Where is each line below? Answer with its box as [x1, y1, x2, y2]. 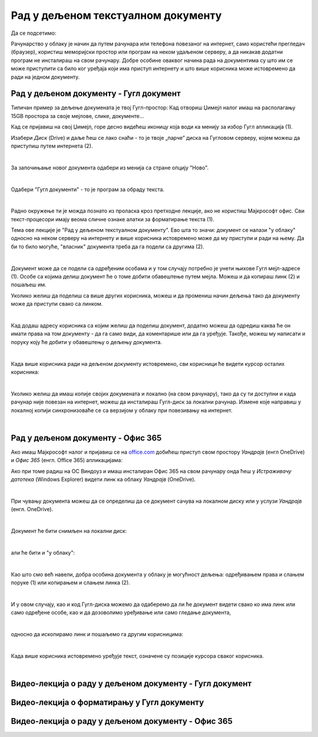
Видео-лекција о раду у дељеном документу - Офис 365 [11, 716, 233, 726]
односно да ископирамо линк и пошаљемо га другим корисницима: [11, 630, 184, 637]
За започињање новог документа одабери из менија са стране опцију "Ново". [11, 164, 209, 171]
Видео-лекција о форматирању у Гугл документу [11, 697, 204, 707]
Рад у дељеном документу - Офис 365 [11, 433, 162, 443]
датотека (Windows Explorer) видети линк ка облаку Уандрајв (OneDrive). [11, 476, 196, 483]
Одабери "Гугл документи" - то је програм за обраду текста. [11, 186, 165, 193]
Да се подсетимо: [11, 30, 57, 37]
